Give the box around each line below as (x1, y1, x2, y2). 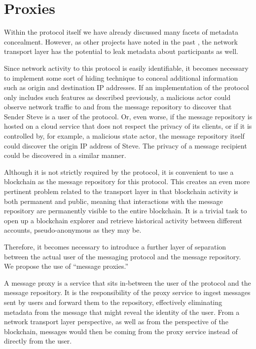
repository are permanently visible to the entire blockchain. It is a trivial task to (4, 205, 247, 216)
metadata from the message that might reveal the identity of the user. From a (4, 306, 240, 317)
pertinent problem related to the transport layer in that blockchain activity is (4, 186, 238, 197)
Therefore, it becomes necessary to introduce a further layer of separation (4, 242, 226, 251)
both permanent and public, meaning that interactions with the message (4, 196, 223, 206)
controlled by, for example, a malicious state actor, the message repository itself (4, 131, 245, 141)
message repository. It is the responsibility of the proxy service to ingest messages (4, 287, 251, 298)
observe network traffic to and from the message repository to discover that (4, 101, 232, 112)
